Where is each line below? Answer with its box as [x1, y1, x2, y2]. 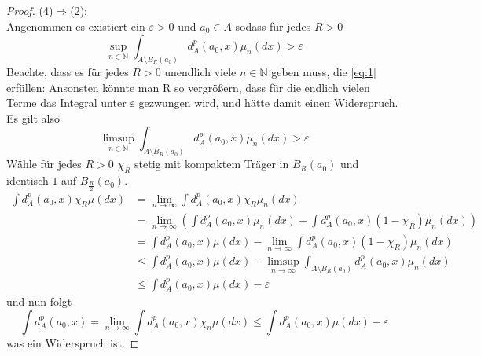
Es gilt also [6, 109, 61, 126]
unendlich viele [164, 64, 237, 80]
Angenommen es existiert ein [6, 17, 145, 34]
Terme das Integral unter [6, 94, 127, 111]
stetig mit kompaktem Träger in [134, 156, 289, 172]
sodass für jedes [235, 17, 311, 34]
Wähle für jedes [6, 156, 82, 172]
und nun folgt [6, 293, 72, 310]
